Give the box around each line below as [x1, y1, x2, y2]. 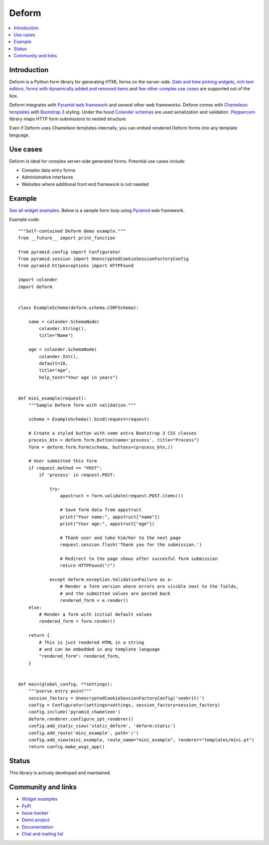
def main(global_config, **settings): [18, 681, 113, 687]
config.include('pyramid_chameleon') [28, 709, 121, 715]
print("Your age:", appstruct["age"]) [60, 521, 155, 527]
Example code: [9, 217, 40, 223]
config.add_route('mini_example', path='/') [28, 730, 139, 736]
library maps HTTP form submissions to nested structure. [9, 116, 127, 122]
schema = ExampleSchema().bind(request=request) [28, 417, 149, 422]
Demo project [21, 817, 50, 823]
